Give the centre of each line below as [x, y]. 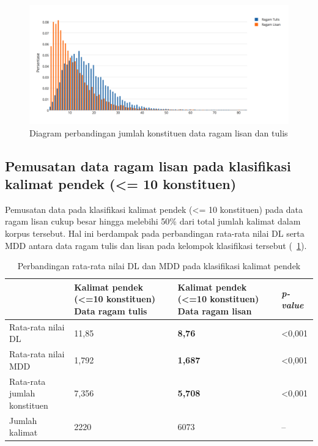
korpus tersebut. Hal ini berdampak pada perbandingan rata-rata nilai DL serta [155, 233]
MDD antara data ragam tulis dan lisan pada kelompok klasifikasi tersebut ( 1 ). [156, 245]
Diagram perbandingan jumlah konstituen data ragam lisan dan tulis [159, 132]
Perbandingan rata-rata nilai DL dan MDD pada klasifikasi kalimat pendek [159, 266]
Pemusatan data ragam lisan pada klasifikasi [148, 165]
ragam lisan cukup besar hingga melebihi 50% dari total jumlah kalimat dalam [153, 221]
